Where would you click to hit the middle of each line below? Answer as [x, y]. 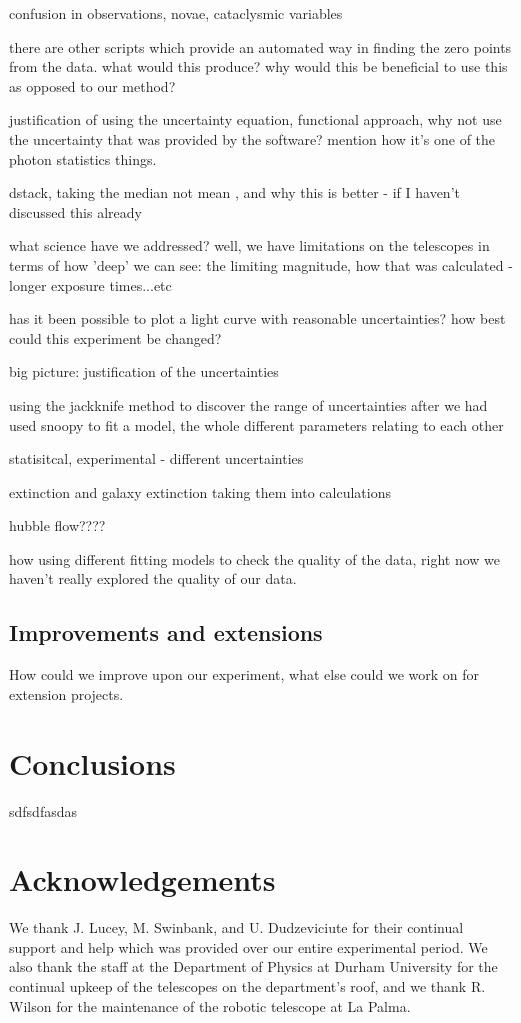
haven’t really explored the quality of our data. [153, 578]
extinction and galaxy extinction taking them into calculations [200, 491]
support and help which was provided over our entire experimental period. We [248, 946]
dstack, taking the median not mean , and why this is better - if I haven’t [234, 192]
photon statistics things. [83, 158]
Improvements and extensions [166, 632]
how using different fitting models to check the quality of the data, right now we [254, 558]
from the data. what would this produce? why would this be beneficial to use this [258, 66]
